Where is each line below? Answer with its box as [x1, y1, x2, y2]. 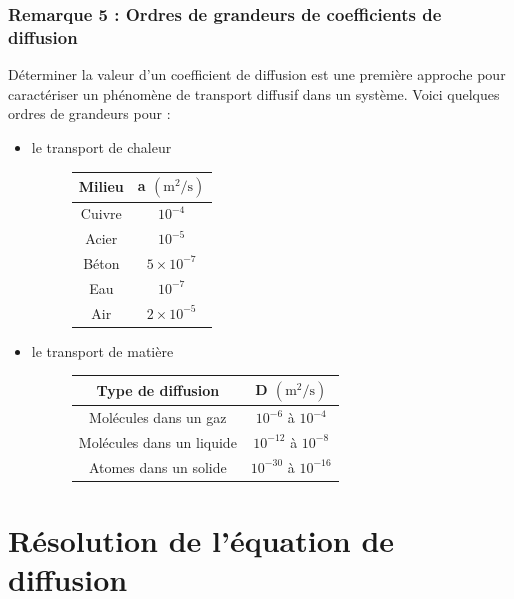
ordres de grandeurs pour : [8, 103, 171, 124]
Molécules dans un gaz [89, 407, 227, 428]
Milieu [78, 176, 124, 197]
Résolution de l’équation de [8, 520, 395, 561]
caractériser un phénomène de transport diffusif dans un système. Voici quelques [8, 83, 500, 104]
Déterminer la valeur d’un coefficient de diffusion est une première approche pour [8, 64, 506, 85]
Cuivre [80, 203, 122, 224]
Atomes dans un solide [88, 456, 227, 477]
